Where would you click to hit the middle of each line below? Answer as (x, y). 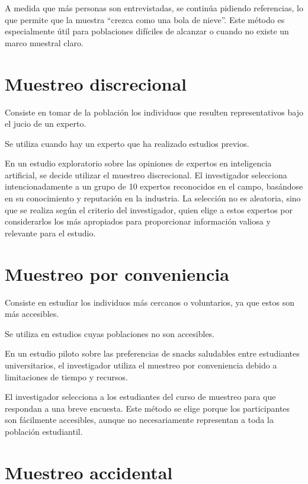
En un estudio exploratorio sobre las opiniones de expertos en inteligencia (138, 163)
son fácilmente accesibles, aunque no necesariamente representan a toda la (139, 420)
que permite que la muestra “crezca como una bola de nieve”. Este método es (145, 19)
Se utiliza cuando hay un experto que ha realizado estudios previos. (127, 143)
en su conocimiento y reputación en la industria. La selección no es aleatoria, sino (153, 198)
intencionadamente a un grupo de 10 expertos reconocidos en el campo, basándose (154, 186)
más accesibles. (32, 314)
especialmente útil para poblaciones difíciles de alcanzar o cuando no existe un (147, 31)
